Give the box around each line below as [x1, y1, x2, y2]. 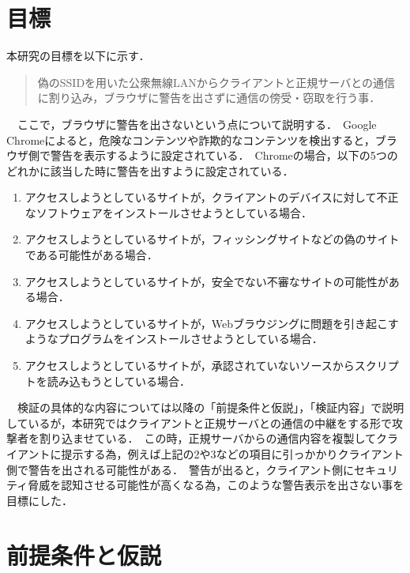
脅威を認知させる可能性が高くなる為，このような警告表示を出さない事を [28, 477, 404, 493]
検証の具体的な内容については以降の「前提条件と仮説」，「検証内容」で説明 [17, 399, 404, 416]
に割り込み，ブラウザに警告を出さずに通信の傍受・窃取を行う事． [37, 89, 381, 106]
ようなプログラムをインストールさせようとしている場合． [24, 330, 323, 347]
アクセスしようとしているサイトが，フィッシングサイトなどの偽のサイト [24, 231, 400, 247]
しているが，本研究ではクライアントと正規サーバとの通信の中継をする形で [6, 414, 392, 431]
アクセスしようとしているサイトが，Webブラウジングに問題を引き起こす [24, 315, 399, 331]
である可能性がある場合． [24, 247, 158, 263]
